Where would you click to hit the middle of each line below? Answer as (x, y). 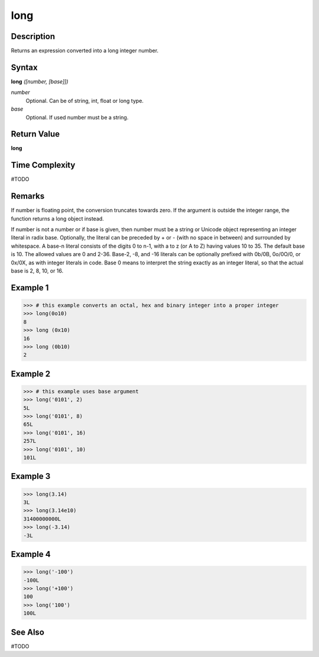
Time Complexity (43, 165)
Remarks (28, 196)
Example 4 (31, 554)
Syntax (24, 67)
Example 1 (30, 288)
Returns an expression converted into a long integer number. (85, 51)
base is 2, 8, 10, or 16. (37, 271)
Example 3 (31, 476)
